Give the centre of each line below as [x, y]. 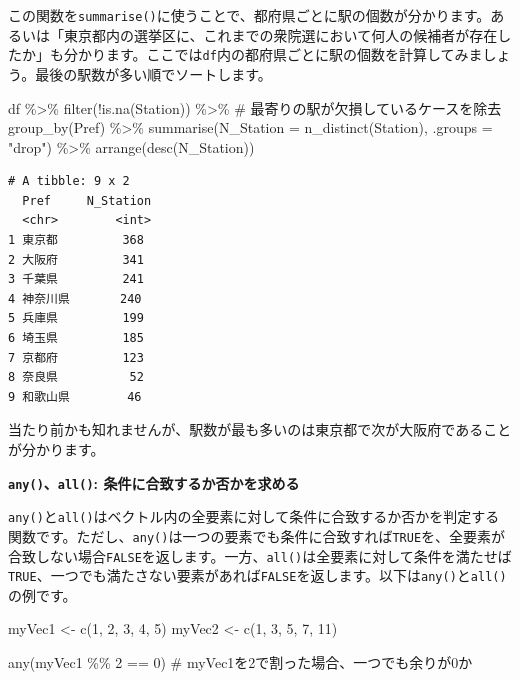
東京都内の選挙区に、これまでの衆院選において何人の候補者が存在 [280, 34]
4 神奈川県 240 [75, 298]
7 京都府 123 [76, 357]
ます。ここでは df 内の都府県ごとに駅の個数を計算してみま [294, 54]
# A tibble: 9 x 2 [69, 181]
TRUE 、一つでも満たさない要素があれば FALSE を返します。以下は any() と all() [257, 575]
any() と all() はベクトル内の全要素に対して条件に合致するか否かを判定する [254, 516]
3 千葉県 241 [76, 279]
